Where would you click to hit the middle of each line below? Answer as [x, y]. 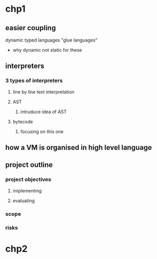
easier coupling [31, 28]
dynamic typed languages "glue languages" [52, 40]
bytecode [23, 121]
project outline [29, 165]
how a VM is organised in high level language [79, 148]
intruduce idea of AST [43, 112]
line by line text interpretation [43, 92]
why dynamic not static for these [47, 50]
